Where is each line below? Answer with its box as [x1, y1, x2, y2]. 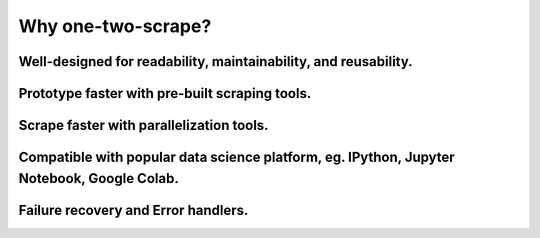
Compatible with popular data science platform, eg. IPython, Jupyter [18, 149, 455, 166]
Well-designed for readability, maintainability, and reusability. [18, 53, 414, 70]
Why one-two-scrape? [18, 15, 212, 37]
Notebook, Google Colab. [18, 170, 179, 187]
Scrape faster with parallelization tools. [18, 117, 269, 134]
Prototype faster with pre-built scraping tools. [18, 85, 312, 102]
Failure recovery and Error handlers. [18, 201, 249, 219]
